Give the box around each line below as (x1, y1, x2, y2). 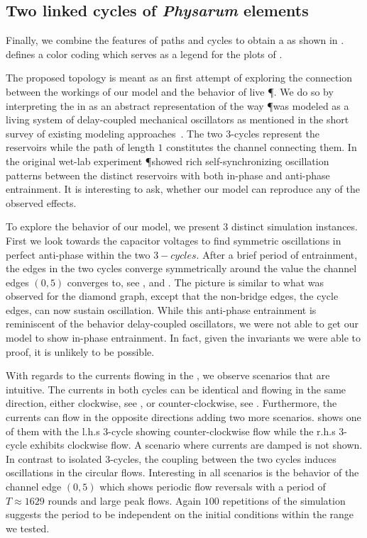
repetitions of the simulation (222, 493, 346, 508)
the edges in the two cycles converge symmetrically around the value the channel (6, 261, 357, 276)
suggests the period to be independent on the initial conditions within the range (6, 507, 354, 522)
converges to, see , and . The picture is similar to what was (67, 274, 324, 289)
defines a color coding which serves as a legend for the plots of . (6, 46, 283, 61)
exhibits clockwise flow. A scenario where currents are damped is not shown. (30, 437, 363, 452)
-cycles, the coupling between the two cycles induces (110, 451, 336, 466)
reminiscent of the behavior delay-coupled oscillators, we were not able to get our (6, 316, 358, 331)
